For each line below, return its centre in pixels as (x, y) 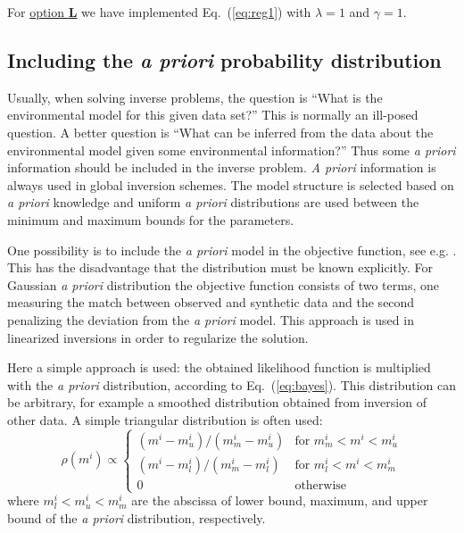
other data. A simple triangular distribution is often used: (165, 419)
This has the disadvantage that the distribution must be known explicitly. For (220, 267)
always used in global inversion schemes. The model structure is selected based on (231, 184)
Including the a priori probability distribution (224, 59)
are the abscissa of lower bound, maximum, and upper (280, 500)
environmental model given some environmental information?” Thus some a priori (232, 150)
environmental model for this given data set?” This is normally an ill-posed (213, 115)
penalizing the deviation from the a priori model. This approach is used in (211, 319)
